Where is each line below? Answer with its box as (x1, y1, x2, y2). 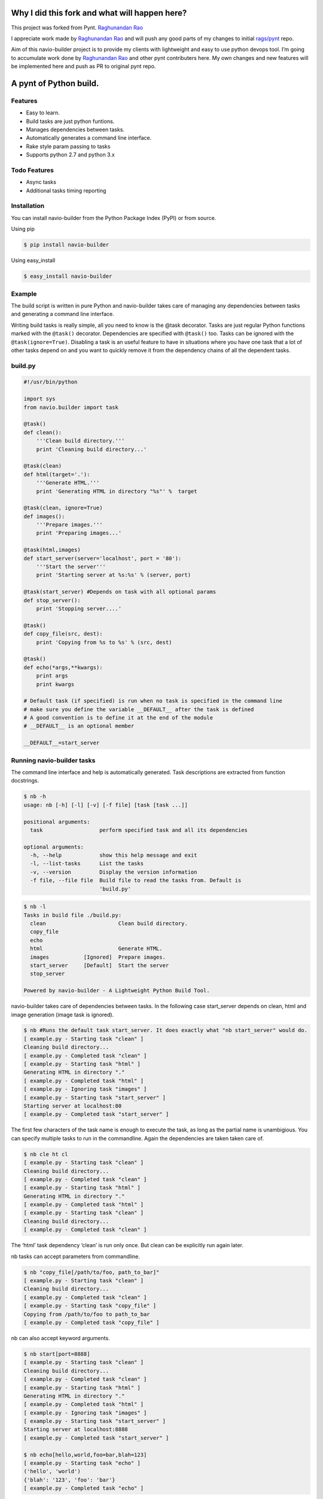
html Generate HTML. (30, 945, 163, 952)
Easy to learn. (26, 109, 60, 116)
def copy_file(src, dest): (23, 630, 103, 637)
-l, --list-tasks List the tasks (30, 860, 144, 867)
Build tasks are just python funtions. (26, 118, 115, 125)
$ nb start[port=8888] (23, 1350, 90, 1357)
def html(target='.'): (23, 471, 90, 478)
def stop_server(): (23, 597, 81, 604)
